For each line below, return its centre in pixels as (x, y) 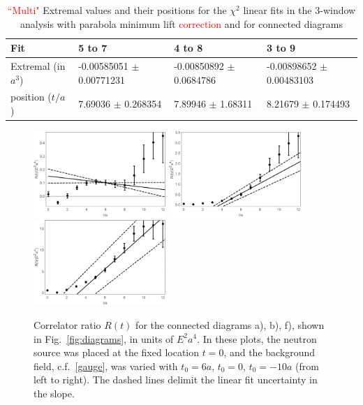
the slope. (54, 393)
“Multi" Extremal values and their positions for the (117, 10)
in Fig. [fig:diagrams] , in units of (104, 338)
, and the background (269, 352)
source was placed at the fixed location (117, 352)
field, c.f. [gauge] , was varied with (106, 366)
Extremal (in (38, 66)
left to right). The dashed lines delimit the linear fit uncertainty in (176, 380)
